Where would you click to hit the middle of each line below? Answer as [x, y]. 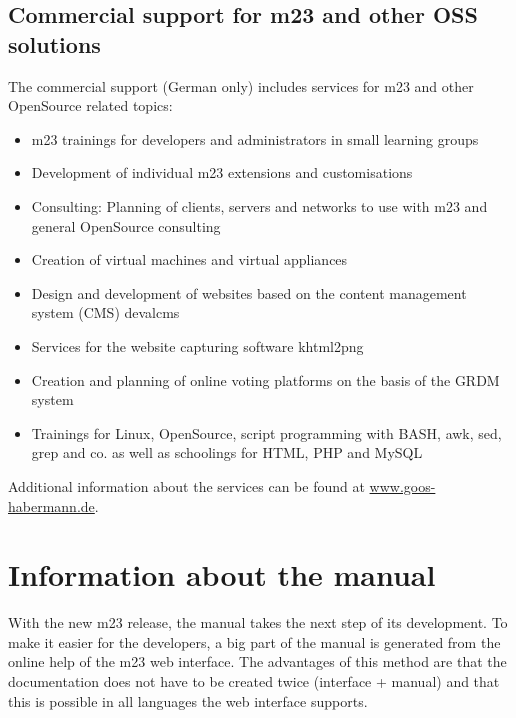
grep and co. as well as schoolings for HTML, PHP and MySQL [227, 452]
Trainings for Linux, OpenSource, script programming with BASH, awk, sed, [266, 432]
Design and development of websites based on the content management [249, 292]
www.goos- [402, 485]
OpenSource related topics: [90, 105]
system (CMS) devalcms [105, 312]
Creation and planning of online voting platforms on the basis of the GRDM [265, 379]
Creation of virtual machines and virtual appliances [189, 259]
